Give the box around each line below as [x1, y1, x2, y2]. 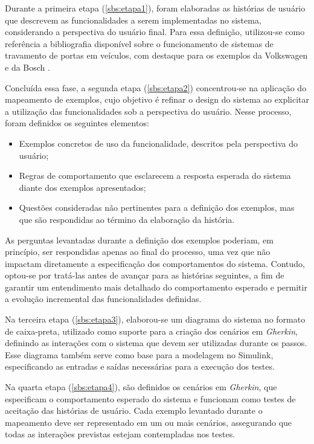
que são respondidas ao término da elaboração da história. [19, 213, 235, 225]
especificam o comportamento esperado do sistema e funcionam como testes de [5, 392, 296, 405]
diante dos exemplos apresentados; [19, 181, 146, 193]
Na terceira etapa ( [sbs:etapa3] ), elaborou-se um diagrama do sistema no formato [5, 313, 306, 326]
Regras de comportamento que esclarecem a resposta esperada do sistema [19, 169, 291, 182]
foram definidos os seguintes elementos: [5, 117, 149, 129]
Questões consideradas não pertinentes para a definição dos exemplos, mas [19, 201, 295, 214]
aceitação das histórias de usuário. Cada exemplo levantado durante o [5, 404, 263, 417]
